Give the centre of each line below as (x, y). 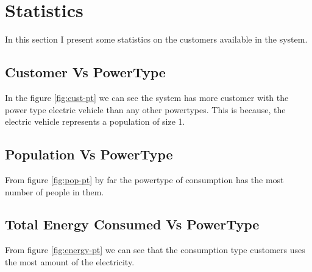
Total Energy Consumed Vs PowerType (132, 224)
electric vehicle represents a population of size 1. (95, 121)
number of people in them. (55, 191)
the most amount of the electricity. (70, 261)
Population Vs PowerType (89, 154)
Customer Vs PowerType (85, 72)
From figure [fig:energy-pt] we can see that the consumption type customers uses (155, 250)
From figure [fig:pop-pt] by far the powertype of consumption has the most (144, 179)
